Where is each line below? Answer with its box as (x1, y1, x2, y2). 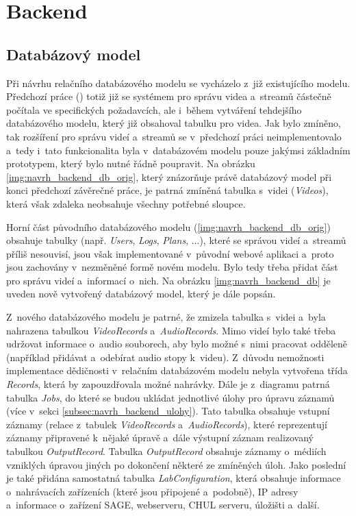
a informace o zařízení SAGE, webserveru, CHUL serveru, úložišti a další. (6, 497, 320, 512)
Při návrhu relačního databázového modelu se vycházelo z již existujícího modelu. (6, 75, 351, 90)
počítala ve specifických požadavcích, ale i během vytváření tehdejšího (6, 102, 302, 116)
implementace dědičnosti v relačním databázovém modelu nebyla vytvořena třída (6, 363, 348, 378)
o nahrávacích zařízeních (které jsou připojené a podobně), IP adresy (6, 484, 298, 498)
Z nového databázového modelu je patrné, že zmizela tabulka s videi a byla (6, 310, 326, 324)
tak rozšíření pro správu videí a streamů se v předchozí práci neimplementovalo (6, 129, 342, 143)
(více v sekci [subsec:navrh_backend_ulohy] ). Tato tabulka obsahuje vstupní (6, 404, 330, 418)
